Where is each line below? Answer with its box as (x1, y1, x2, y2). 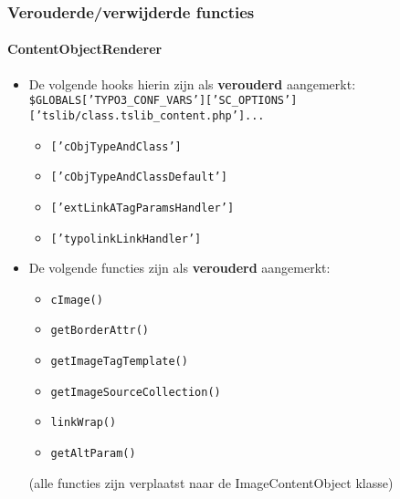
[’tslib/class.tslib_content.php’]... (28, 109, 265, 122)
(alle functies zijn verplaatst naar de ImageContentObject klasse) (28, 473, 394, 492)
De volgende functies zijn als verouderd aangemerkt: (28, 258, 331, 277)
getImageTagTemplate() (50, 355, 188, 369)
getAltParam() (50, 447, 136, 461)
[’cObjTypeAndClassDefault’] (50, 171, 227, 184)
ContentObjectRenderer (7, 39, 163, 58)
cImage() (50, 293, 103, 307)
